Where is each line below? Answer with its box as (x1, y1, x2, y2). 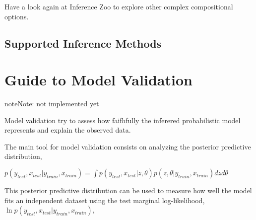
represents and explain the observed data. (4, 125, 131, 135)
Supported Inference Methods (4, 35, 162, 51)
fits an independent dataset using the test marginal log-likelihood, (4, 195, 205, 205)
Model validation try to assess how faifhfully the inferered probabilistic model (4, 115, 241, 125)
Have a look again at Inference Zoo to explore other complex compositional (4, 1, 233, 11)
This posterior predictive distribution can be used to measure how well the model (4, 185, 252, 196)
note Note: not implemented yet (4, 98, 99, 109)
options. (4, 11, 29, 21)
